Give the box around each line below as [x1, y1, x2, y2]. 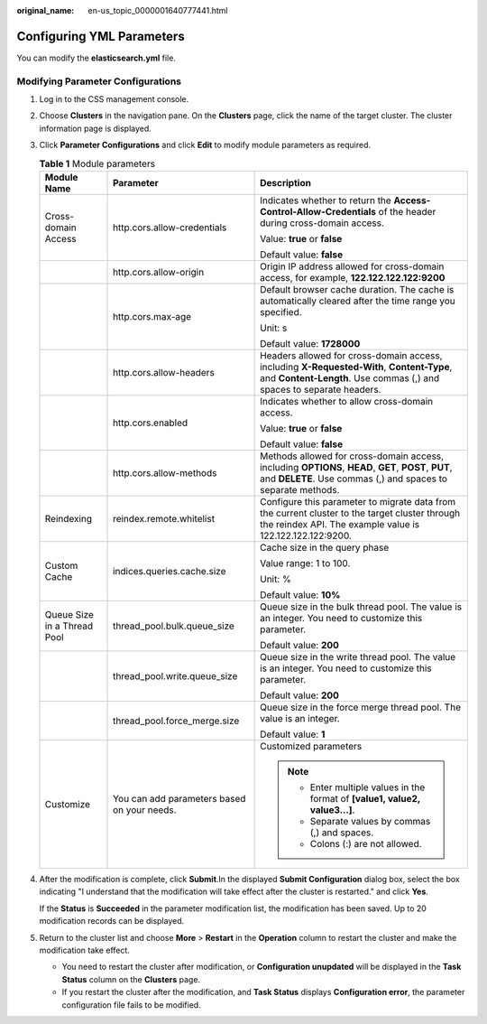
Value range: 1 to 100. [260, 556, 351, 569]
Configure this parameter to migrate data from [260, 495, 455, 507]
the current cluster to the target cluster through [260, 507, 460, 519]
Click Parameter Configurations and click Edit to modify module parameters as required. [39, 140, 372, 151]
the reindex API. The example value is [260, 517, 420, 530]
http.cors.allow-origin [113, 265, 205, 278]
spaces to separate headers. [260, 383, 381, 396]
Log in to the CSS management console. [39, 94, 189, 105]
